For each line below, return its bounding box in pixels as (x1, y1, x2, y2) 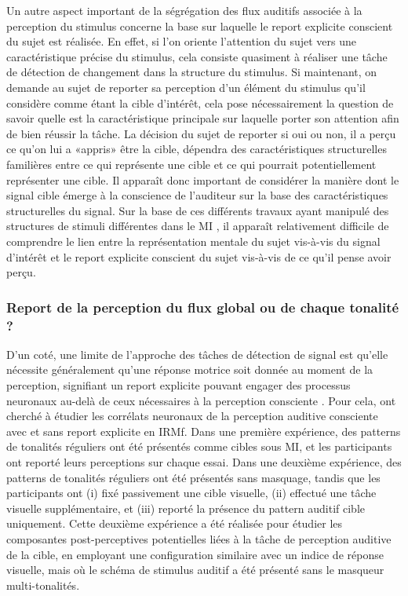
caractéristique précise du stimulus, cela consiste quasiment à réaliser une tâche (6, 48, 388, 64)
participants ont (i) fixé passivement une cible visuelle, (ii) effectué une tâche (6, 484, 377, 501)
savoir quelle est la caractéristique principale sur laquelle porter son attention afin (6, 110, 399, 126)
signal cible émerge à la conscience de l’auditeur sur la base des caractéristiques (6, 187, 388, 203)
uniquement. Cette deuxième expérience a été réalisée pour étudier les (6, 515, 343, 532)
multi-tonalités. (6, 576, 80, 593)
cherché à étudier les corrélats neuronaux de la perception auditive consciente (6, 408, 378, 424)
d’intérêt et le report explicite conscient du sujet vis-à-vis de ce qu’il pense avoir (6, 248, 392, 265)
